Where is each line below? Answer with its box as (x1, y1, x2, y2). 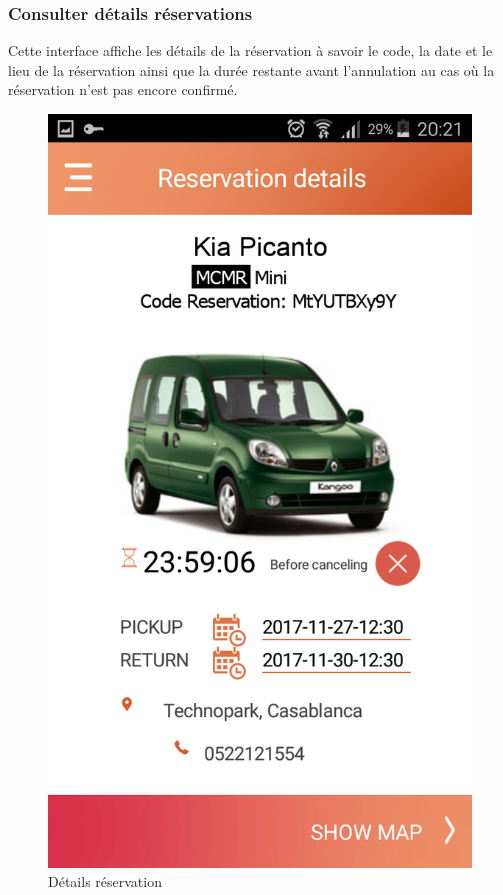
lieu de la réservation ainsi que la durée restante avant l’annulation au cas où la (8, 59, 495, 80)
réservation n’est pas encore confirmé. (8, 79, 238, 100)
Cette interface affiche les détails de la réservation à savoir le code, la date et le (8, 40, 493, 61)
